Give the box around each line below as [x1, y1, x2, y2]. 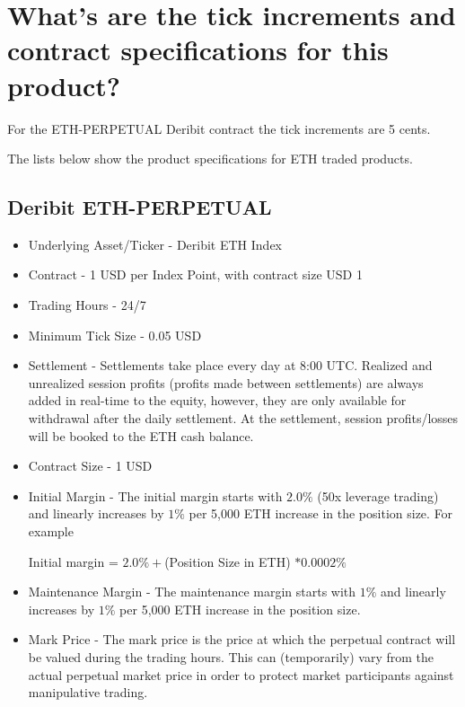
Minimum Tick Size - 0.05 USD [28, 325, 202, 344]
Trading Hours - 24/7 [28, 296, 146, 314]
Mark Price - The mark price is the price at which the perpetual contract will [28, 630, 456, 649]
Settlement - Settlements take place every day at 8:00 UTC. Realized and [28, 356, 433, 375]
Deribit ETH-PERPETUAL [7, 193, 272, 221]
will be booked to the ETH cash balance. [28, 426, 254, 445]
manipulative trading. [28, 683, 148, 702]
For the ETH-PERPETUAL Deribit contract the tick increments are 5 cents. [7, 119, 431, 137]
